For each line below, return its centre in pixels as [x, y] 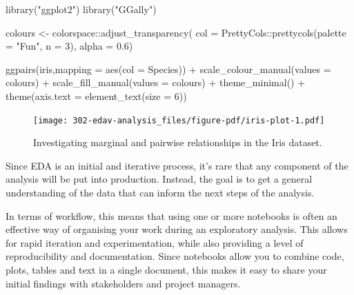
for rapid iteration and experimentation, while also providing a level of [155, 242]
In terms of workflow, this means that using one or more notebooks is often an [171, 215]
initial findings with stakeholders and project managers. [123, 283]
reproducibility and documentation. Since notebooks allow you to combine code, [175, 256]
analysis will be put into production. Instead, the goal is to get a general [159, 179]
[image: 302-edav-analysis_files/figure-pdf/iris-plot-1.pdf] [179, 120]
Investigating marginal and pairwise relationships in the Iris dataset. [178, 142]
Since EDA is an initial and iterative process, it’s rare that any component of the [177, 165]
